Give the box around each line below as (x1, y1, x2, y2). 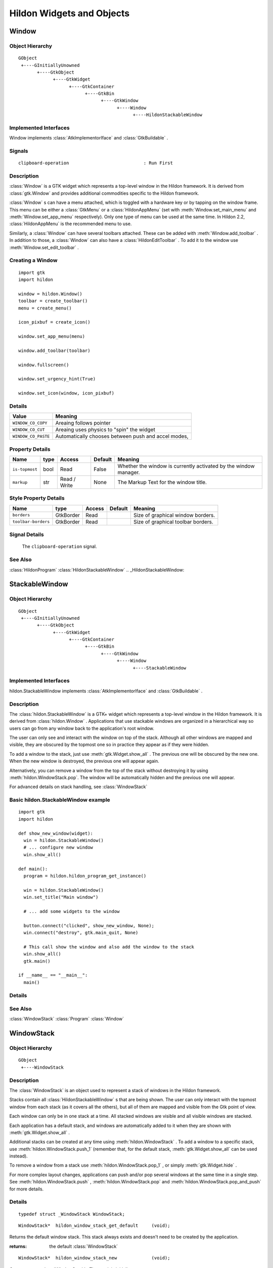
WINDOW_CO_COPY (12, 420, 48, 426)
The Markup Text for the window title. (117, 479, 207, 486)
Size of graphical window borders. (133, 511, 215, 518)
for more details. (9, 1186, 44, 1192)
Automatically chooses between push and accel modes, (55, 433, 189, 440)
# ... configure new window (23, 844, 94, 851)
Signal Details (9, 531, 44, 538)
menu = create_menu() (18, 305, 72, 311)
